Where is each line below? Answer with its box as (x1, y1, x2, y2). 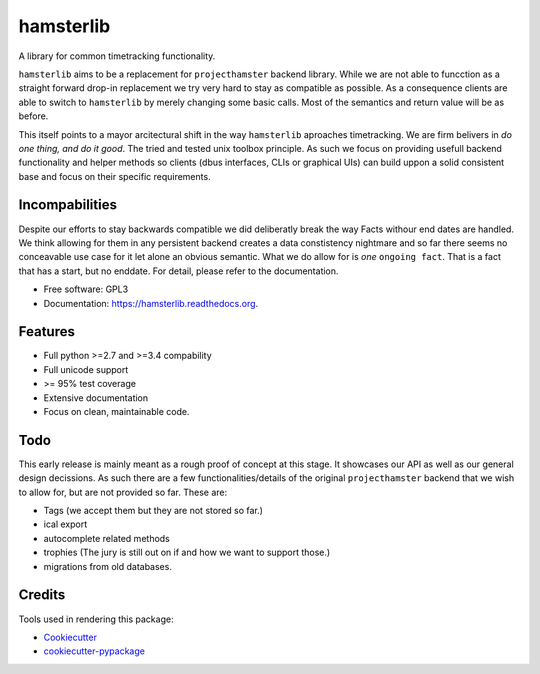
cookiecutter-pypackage (43, 645, 145, 657)
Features (18, 323, 75, 340)
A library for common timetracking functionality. (18, 50, 216, 62)
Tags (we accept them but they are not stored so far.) (43, 505, 264, 517)
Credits (18, 586, 66, 604)
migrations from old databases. (43, 560, 172, 572)
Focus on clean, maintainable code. (43, 406, 190, 417)
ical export (43, 518, 88, 530)
